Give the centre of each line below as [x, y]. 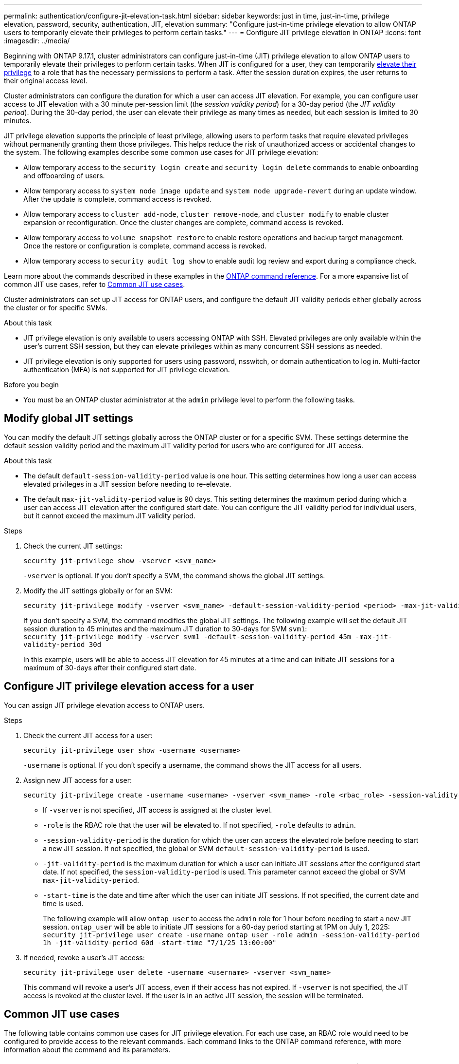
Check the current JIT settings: [73, 546]
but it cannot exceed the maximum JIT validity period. [109, 515]
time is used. [63, 903]
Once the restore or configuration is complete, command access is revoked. [145, 246]
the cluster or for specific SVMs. [56, 308]
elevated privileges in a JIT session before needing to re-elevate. [127, 484]
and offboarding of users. [64, 176]
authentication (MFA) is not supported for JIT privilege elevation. [127, 370]
